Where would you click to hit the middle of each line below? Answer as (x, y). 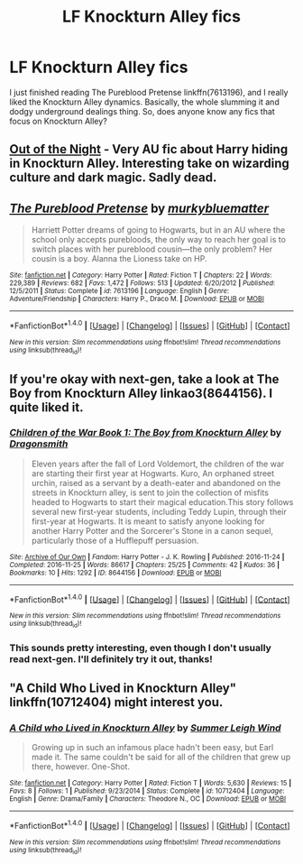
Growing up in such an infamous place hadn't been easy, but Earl (152, 748)
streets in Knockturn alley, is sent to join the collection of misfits (150, 492)
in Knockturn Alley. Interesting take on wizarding (150, 164)
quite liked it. (46, 407)
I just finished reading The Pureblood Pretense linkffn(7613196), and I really (149, 92)
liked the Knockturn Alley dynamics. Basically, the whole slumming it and (144, 102)
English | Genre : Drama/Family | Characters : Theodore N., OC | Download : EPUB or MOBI (148, 799)
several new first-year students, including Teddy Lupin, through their (159, 511)
